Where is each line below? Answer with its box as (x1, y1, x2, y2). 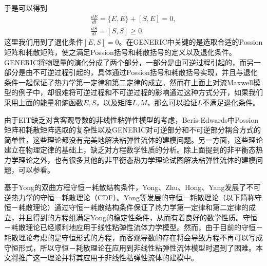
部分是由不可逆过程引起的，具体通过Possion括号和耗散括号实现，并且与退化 (4, 67, 258, 78)
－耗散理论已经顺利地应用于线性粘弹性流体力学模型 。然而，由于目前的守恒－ (4, 222, 263, 233)
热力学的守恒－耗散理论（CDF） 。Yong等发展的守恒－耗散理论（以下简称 (11, 192, 255, 202)
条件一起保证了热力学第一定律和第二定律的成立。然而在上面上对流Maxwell (4, 77, 253, 87)
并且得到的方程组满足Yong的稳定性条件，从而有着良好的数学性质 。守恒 (18, 212, 258, 222)
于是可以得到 (4, 3, 47, 13)
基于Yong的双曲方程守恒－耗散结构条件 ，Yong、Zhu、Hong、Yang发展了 (4, 182, 246, 193)
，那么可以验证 (147, 97, 198, 107)
